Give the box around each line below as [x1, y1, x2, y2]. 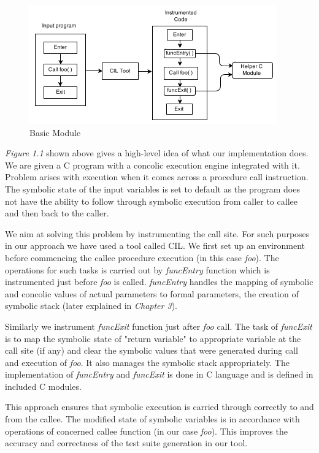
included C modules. [5, 379, 82, 392]
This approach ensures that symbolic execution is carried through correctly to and [5, 400, 314, 413]
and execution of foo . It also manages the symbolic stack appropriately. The [5, 356, 290, 368]
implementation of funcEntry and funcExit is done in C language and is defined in [5, 368, 313, 381]
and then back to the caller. [5, 207, 109, 219]
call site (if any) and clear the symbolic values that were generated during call [5, 344, 298, 357]
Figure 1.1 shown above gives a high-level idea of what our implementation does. [5, 147, 309, 159]
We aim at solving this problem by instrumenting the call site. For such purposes [5, 227, 310, 240]
